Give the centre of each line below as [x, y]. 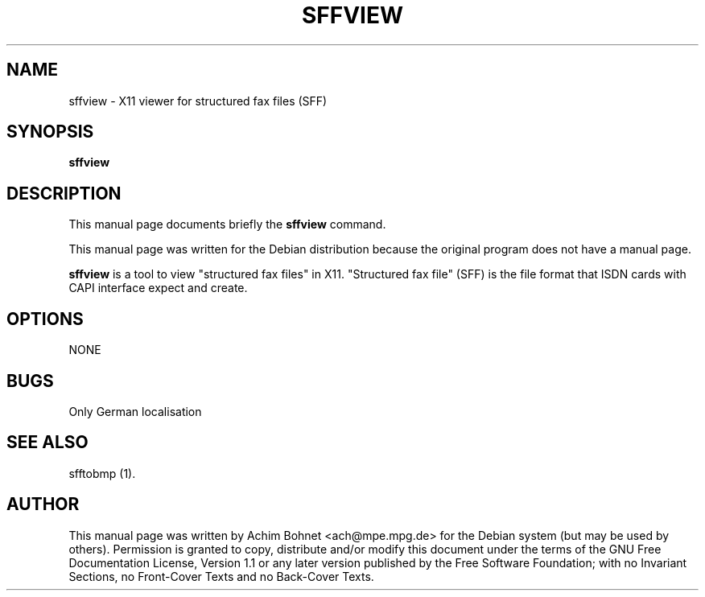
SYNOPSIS [50, 132]
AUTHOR [43, 504]
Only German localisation [135, 411]
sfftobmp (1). [102, 473]
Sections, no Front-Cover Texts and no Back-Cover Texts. [221, 576]
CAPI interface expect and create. [158, 288]
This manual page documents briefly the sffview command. [227, 224]
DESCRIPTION [64, 193]
